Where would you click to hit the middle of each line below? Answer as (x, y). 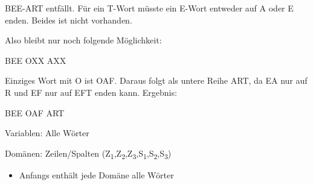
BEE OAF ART (35, 112)
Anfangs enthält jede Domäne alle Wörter (96, 174)
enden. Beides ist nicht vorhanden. (69, 20)
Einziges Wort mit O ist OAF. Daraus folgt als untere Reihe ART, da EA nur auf (156, 80)
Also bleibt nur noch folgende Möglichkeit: (83, 40)
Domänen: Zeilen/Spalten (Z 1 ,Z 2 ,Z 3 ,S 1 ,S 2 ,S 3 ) (88, 154)
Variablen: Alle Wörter (47, 133)
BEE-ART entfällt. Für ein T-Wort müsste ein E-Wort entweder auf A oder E (149, 8)
